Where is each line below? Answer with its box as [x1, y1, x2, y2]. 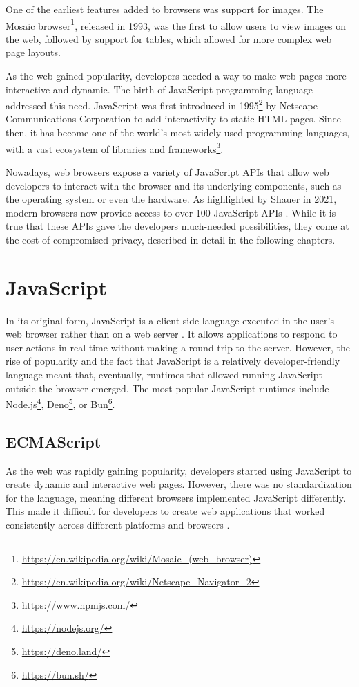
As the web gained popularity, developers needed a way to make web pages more [6, 68, 347, 83]
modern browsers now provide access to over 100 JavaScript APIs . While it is [6, 205, 336, 219]
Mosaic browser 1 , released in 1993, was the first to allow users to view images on [6, 16, 347, 33]
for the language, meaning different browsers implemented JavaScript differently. [6, 490, 346, 504]
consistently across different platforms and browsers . [6, 517, 230, 531]
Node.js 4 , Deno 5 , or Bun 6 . [6, 395, 115, 411]
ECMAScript [6, 430, 101, 452]
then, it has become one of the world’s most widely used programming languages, [6, 125, 350, 140]
